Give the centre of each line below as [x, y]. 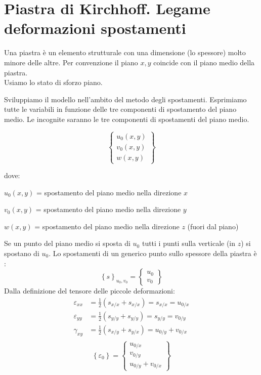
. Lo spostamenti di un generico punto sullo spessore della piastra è [153, 253]
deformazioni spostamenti [95, 28]
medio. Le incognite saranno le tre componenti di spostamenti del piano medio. [127, 119]
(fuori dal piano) [213, 226]
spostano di [22, 253]
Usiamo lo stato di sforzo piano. [53, 82]
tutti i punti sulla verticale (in [189, 243]
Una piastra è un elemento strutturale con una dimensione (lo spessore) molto [125, 52]
